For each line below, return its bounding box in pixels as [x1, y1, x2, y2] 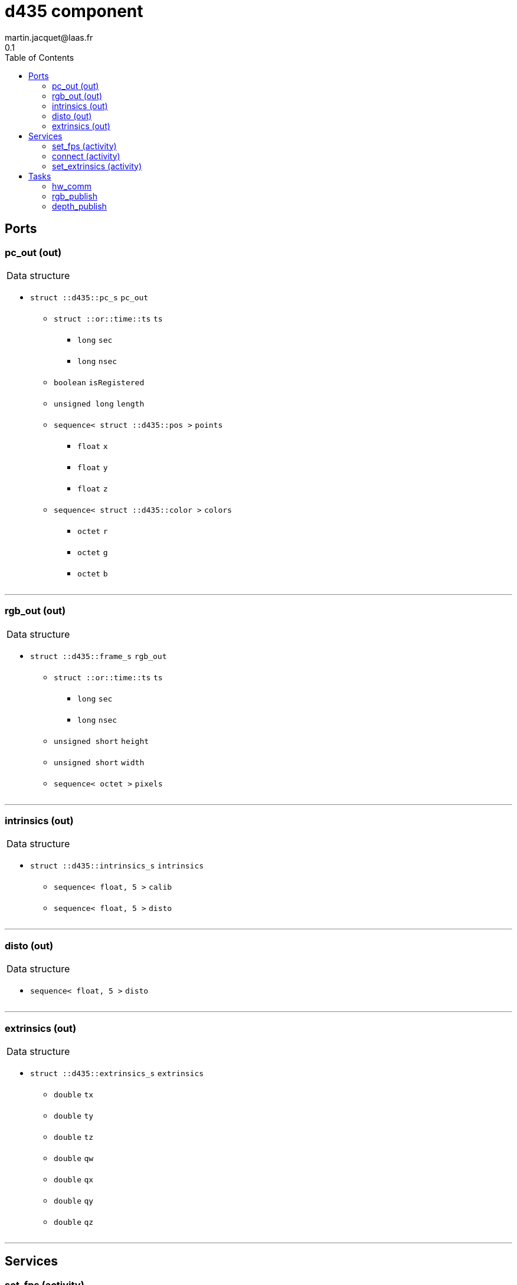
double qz [54, 1217, 94, 1227]
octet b [77, 569, 108, 578]
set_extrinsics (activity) [52, 160, 142, 171]
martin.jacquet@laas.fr [5, 32, 93, 42]
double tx [54, 1090, 94, 1099]
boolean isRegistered [54, 378, 145, 387]
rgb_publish [52, 191, 97, 201]
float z [77, 484, 108, 493]
